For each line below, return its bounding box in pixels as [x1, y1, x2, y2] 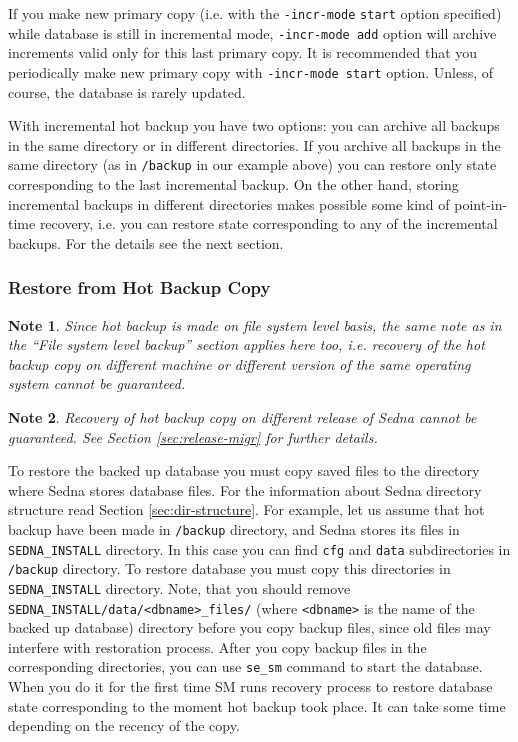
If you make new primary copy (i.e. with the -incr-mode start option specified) [8, 3, 502, 23]
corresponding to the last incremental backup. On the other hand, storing [8, 174, 459, 194]
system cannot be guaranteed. [8, 373, 186, 394]
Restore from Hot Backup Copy [8, 275, 271, 300]
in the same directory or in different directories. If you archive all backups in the [8, 134, 501, 155]
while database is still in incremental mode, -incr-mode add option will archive [8, 22, 497, 43]
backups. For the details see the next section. [8, 232, 284, 253]
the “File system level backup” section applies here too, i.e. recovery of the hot [8, 334, 485, 355]
